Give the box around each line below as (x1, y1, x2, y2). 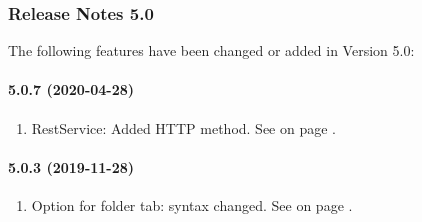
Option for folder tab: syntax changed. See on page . (31, 195, 353, 215)
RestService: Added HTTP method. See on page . (31, 117, 337, 138)
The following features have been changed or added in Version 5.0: (8, 40, 415, 61)
